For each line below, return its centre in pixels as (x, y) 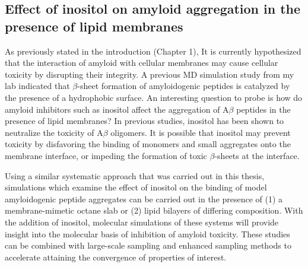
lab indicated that (37, 86)
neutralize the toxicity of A (54, 132)
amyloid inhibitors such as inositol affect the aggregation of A (117, 109)
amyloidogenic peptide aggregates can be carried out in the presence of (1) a (144, 198)
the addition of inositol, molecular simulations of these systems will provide (142, 222)
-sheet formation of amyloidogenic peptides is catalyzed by (184, 86)
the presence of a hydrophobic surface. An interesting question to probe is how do (154, 97)
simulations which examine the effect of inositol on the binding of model (136, 187)
